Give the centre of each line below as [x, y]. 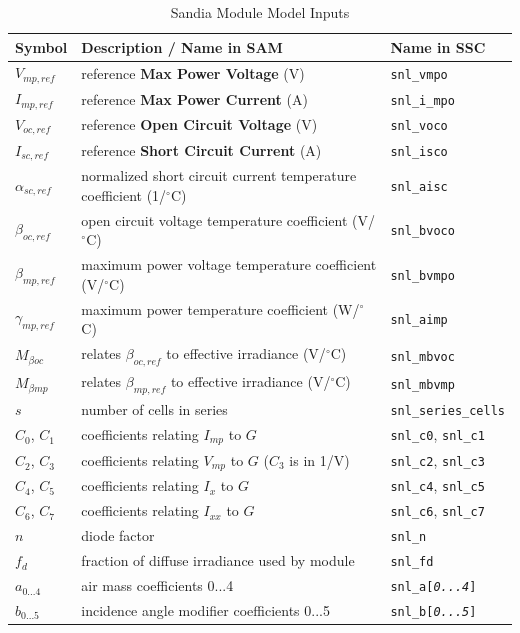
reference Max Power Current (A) [194, 98]
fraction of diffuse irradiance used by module [218, 560]
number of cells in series [154, 409]
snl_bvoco [422, 231]
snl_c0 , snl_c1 [437, 434]
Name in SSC [438, 46]
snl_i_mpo [422, 100]
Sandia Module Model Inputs [260, 12]
